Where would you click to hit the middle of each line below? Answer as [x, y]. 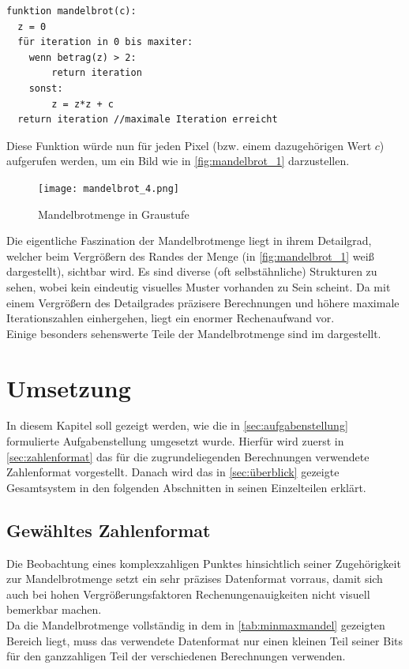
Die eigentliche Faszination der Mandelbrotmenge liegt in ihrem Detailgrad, [189, 241]
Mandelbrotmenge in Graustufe [114, 214]
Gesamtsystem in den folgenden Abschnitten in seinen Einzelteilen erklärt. [186, 487]
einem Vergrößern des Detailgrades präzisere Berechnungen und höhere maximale [203, 302]
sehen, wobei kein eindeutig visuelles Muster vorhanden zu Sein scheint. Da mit [199, 286]
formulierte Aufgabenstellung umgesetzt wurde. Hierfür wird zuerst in [175, 441]
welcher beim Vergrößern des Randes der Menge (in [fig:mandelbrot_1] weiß [190, 256]
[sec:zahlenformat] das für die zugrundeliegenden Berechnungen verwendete [188, 456]
